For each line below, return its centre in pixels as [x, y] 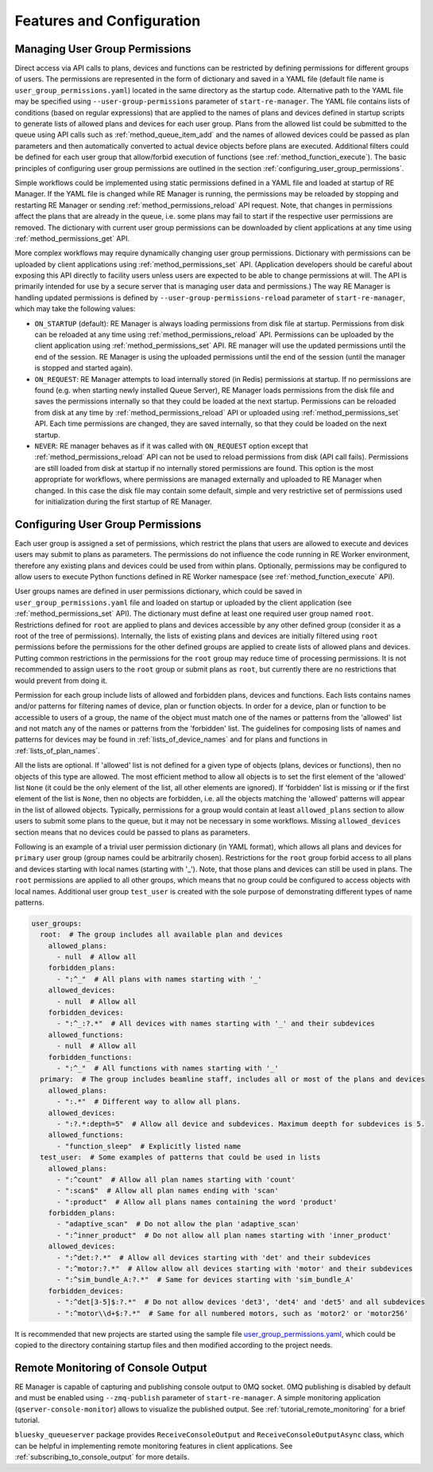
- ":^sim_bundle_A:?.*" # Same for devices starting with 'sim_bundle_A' [205, 1280]
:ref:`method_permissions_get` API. [72, 238]
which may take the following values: [75, 309]
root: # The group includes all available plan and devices [162, 935]
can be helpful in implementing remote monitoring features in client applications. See [154, 1446]
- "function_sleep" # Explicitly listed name [149, 1146]
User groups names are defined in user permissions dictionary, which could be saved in [158, 591]
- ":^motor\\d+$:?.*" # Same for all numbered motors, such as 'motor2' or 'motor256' [233, 1313]
